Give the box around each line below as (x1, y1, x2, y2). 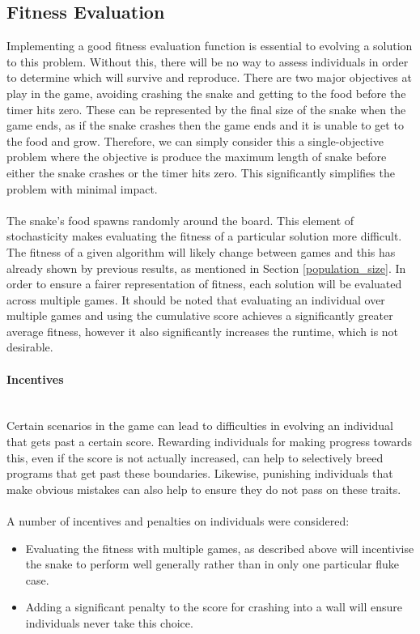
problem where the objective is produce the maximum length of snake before (6, 148, 387, 165)
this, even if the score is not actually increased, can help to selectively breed (6, 449, 384, 466)
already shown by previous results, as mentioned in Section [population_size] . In (6, 259, 406, 276)
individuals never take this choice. (25, 615, 193, 631)
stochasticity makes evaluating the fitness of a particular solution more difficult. (6, 228, 402, 245)
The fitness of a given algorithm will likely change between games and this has (6, 243, 396, 260)
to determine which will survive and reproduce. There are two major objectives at (6, 69, 412, 86)
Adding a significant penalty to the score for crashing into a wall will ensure (25, 598, 402, 615)
